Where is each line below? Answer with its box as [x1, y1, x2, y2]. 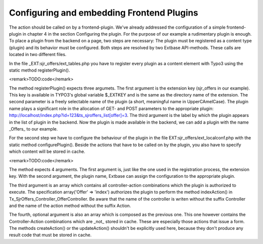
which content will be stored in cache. [9, 149, 85, 154]
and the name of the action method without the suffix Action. [9, 203, 131, 208]
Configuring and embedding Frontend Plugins [9, 7, 198, 18]
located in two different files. [9, 52, 67, 57]
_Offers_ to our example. [9, 126, 58, 132]
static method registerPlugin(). [9, 67, 70, 73]
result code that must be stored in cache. [9, 232, 92, 238]
